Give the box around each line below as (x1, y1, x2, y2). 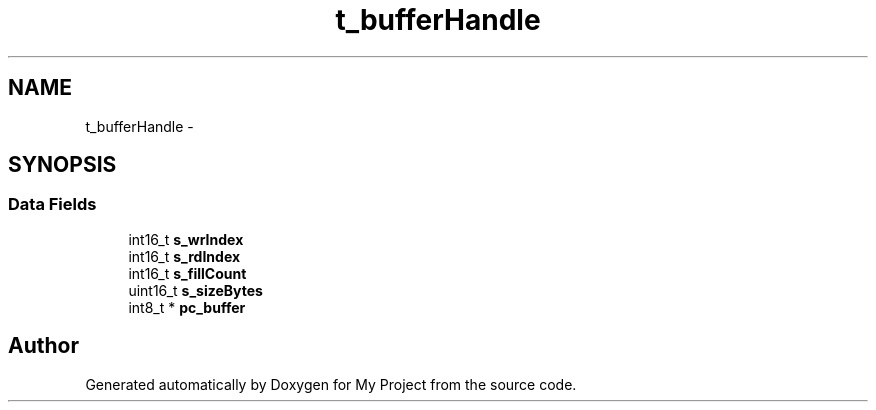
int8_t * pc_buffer (128, 298, 246, 316)
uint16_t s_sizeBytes (128, 281, 263, 299)
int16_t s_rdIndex (128, 247, 241, 265)
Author (8, 333, 79, 359)
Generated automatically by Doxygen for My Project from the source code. (85, 375, 577, 393)
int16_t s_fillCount (128, 264, 247, 282)
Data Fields (8, 194, 97, 215)
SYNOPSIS (8, 152, 117, 178)
